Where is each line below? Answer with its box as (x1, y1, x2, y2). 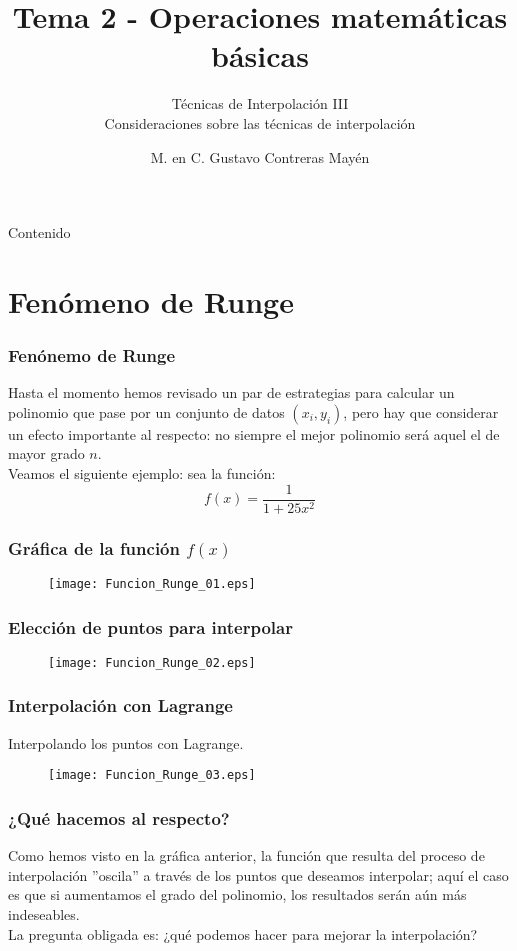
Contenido (8, 222, 71, 243)
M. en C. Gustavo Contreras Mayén (150, 146, 370, 167)
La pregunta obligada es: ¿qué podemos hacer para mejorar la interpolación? (8, 923, 478, 944)
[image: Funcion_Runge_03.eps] (48, 768, 256, 783)
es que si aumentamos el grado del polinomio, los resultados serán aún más (8, 884, 467, 905)
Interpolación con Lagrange (8, 693, 233, 718)
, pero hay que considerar (343, 401, 499, 422)
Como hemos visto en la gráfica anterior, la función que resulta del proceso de (8, 845, 485, 866)
